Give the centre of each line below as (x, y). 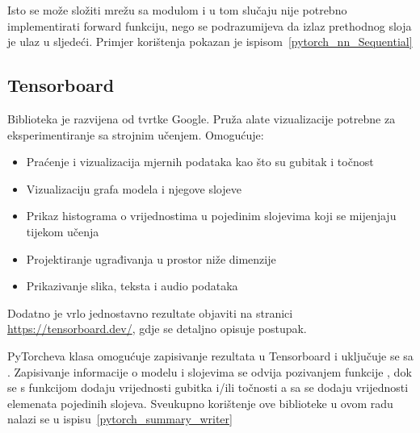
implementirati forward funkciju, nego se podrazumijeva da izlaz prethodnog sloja (210, 25)
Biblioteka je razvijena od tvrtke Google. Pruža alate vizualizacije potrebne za (202, 118)
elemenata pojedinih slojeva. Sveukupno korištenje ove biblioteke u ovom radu (200, 403)
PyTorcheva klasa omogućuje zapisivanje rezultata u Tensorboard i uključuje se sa (210, 355)
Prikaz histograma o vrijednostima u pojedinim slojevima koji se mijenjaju (211, 216)
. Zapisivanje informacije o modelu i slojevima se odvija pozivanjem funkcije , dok (210, 371)
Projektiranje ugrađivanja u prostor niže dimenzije (151, 258)
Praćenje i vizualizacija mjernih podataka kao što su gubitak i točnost (200, 162)
